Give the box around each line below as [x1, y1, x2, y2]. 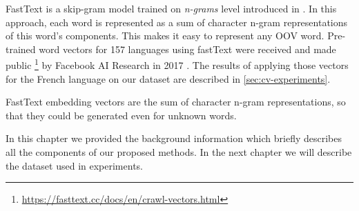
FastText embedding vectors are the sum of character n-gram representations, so [6, 94, 346, 109]
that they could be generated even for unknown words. [6, 108, 237, 122]
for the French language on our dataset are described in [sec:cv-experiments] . [6, 71, 331, 86]
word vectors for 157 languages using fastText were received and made [39, 41, 336, 56]
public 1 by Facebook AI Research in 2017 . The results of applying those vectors [6, 56, 349, 72]
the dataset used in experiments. [6, 158, 143, 172]
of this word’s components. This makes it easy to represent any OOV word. [6, 28, 324, 43]
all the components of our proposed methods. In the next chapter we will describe [6, 145, 352, 159]
